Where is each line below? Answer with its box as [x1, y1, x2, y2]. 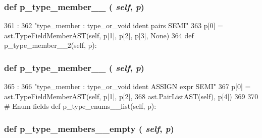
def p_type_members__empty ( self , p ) [4, 122, 174, 134]
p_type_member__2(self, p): [4, 40, 97, 50]
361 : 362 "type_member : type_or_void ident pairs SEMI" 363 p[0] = [4, 20, 223, 31]
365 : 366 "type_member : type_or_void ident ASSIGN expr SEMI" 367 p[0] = [4, 81, 251, 92]
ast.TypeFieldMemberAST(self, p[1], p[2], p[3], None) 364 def [4, 30, 194, 40]
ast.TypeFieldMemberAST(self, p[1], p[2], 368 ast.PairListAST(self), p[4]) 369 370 [4, 91, 258, 101]
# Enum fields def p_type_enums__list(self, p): [4, 101, 156, 111]
